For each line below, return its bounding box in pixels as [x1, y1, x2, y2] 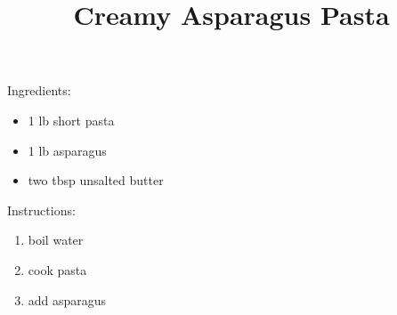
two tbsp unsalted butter [28, 171, 164, 190]
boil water [28, 230, 84, 249]
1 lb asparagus [28, 141, 107, 159]
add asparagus [28, 290, 107, 309]
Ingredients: [7, 81, 71, 100]
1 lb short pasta [28, 110, 115, 129]
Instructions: [7, 200, 76, 219]
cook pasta [28, 260, 87, 279]
